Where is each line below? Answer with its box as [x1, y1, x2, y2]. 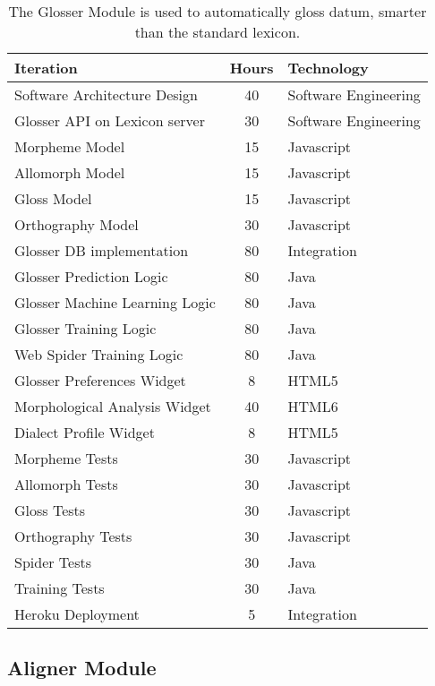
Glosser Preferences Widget [14, 370, 186, 390]
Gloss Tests [14, 500, 86, 520]
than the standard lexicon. [134, 21, 301, 42]
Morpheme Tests [14, 448, 118, 468]
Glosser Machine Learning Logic [14, 292, 216, 313]
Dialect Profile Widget [14, 422, 155, 442]
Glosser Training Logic [14, 318, 157, 339]
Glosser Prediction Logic [14, 266, 168, 287]
